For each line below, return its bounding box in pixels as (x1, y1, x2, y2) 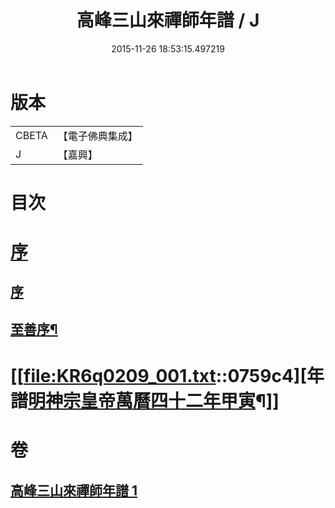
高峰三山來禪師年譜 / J (76, 9, 260, 32)
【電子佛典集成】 (57, 129, 138, 143)
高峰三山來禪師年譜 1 (10, 482, 138, 499)
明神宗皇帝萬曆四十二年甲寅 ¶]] (28, 390, 280, 413)
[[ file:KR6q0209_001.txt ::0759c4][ (10, 365, 307, 388)
